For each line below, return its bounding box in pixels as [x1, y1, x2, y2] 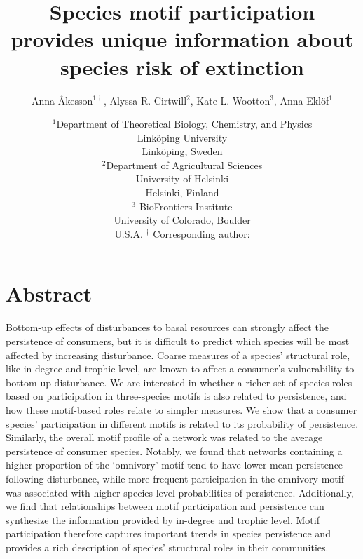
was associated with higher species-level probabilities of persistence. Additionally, [6, 485, 354, 499]
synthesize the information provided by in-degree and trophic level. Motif [6, 512, 320, 527]
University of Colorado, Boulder [114, 213, 251, 227]
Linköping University [137, 130, 228, 144]
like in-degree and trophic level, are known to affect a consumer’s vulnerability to [6, 361, 355, 376]
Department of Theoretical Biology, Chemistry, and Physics [56, 116, 313, 131]
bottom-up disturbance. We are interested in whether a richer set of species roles [6, 375, 352, 389]
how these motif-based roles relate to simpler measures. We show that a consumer [6, 402, 357, 417]
